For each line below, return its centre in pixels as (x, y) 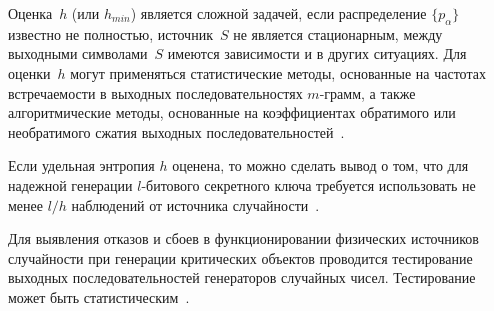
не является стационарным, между (338, 33)
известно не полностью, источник (110, 33)
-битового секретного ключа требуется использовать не (308, 184)
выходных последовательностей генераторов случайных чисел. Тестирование (242, 277)
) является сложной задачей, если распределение (278, 13)
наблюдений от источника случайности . (195, 204)
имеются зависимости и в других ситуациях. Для (317, 53)
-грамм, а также (367, 92)
